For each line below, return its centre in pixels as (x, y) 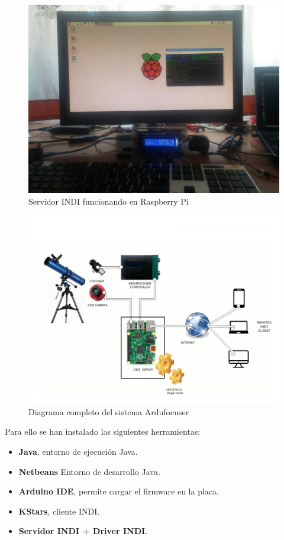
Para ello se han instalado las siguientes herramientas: (103, 431)
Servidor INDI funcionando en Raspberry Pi (109, 201)
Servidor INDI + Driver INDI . (83, 531)
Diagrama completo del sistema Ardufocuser (109, 411)
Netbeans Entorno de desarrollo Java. (89, 471)
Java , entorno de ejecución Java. (78, 451)
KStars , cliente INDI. (59, 511)
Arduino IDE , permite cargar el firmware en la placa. (119, 491)
